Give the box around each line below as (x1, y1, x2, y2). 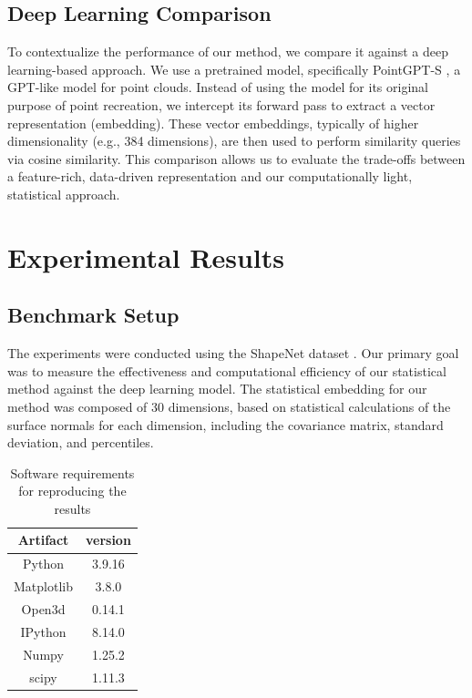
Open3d (21, 600, 66, 618)
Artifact (17, 530, 69, 549)
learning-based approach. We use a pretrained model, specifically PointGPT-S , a (7, 59, 461, 78)
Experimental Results (7, 238, 284, 275)
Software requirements (10, 463, 135, 482)
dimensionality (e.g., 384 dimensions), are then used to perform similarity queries (7, 131, 461, 150)
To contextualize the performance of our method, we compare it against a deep (7, 42, 448, 61)
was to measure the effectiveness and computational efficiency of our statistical (7, 361, 446, 380)
